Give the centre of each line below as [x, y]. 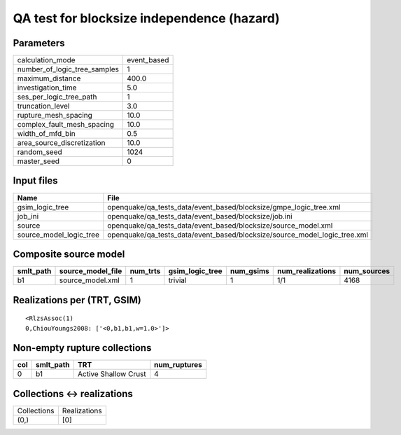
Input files [36, 181]
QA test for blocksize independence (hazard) [146, 18]
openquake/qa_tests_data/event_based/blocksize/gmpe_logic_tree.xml [224, 207]
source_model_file [91, 271]
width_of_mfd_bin [47, 134]
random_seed [40, 152]
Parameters [39, 43]
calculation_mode [47, 60]
